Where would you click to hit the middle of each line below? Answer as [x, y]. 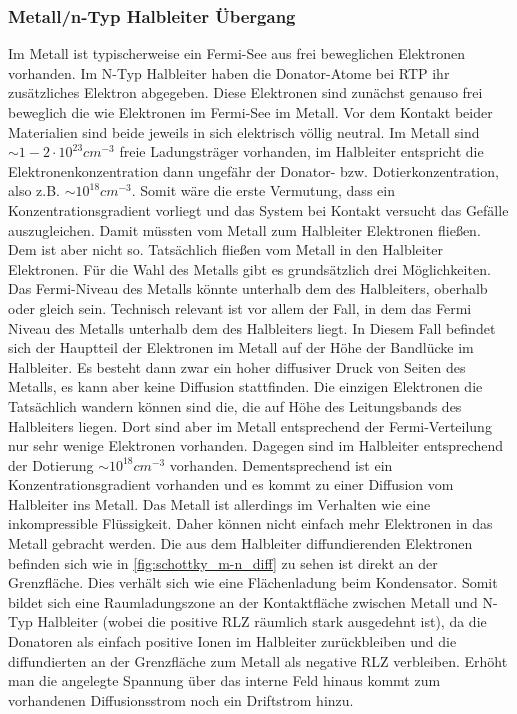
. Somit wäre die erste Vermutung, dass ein [263, 190]
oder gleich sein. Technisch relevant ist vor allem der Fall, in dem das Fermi [240, 307]
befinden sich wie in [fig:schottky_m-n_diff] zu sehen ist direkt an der [223, 562]
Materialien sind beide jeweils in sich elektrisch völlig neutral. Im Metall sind [244, 131]
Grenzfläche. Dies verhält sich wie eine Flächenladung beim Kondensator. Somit [253, 582]
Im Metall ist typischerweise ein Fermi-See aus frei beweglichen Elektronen [236, 53]
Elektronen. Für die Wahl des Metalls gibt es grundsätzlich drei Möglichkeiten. [249, 268]
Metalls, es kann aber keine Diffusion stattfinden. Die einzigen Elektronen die [245, 386]
